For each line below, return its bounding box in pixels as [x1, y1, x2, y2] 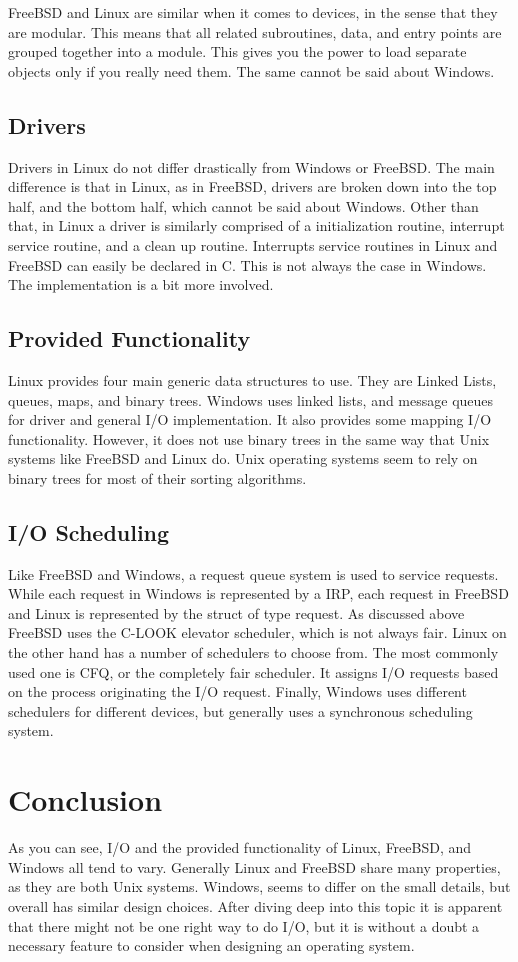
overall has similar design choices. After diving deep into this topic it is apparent [8, 895, 503, 916]
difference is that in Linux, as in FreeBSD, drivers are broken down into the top [8, 176, 497, 197]
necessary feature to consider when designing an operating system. [8, 935, 415, 956]
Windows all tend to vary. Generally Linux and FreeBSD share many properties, [8, 856, 501, 877]
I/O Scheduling [8, 516, 170, 547]
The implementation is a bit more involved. [8, 274, 274, 295]
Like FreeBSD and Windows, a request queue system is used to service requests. [8, 563, 499, 584]
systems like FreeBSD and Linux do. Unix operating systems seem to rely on [8, 448, 478, 469]
